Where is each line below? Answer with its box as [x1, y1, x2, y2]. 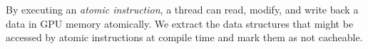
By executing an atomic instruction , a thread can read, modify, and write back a [6, 2, 359, 16]
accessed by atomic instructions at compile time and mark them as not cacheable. [6, 30, 363, 45]
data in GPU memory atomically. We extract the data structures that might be [6, 16, 354, 31]
